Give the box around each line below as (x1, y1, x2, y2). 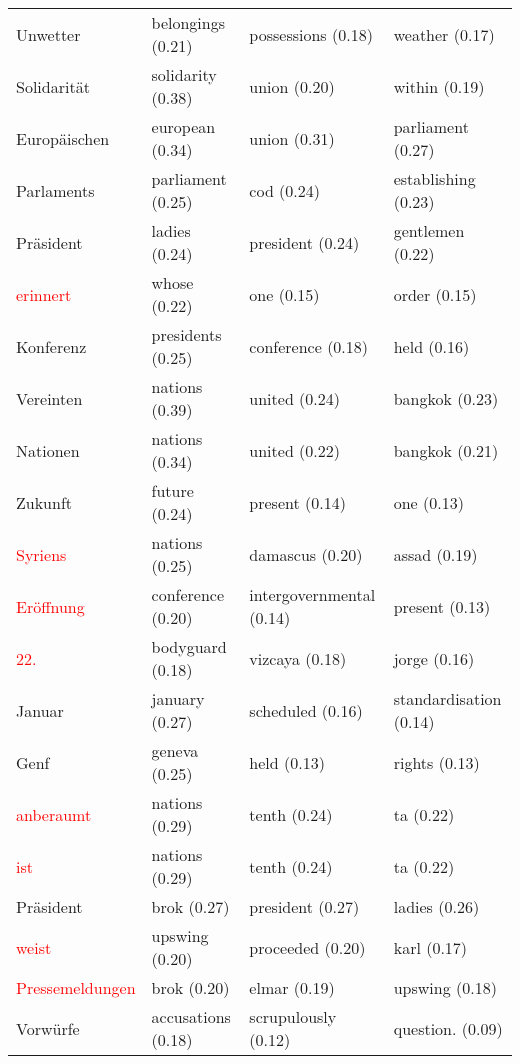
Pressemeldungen (16, 976, 136, 999)
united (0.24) (249, 386, 341, 410)
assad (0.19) (393, 542, 478, 566)
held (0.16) (393, 334, 470, 358)
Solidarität (16, 74, 90, 98)
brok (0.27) (151, 895, 230, 918)
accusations (151, 1005, 231, 1028)
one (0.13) (393, 490, 464, 514)
